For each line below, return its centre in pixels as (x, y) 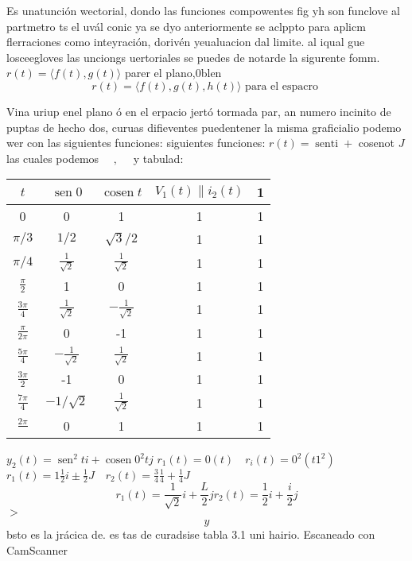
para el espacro (282, 86)
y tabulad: (158, 158)
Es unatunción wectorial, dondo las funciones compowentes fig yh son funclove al (203, 10)
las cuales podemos (53, 158)
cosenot (377, 143)
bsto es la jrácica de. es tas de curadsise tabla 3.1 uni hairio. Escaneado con (191, 534)
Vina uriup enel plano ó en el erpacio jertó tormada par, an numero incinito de (199, 111)
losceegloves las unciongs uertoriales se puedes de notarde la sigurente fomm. (193, 57)
